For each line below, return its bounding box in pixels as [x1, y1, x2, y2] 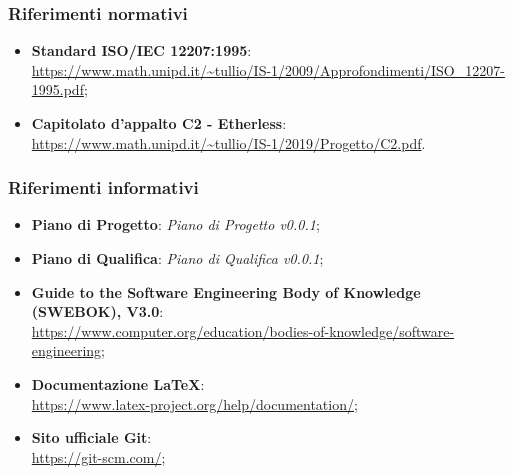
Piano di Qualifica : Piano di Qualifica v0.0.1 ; [31, 248, 324, 268]
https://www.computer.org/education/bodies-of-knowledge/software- [31, 320, 455, 341]
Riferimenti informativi [8, 175, 199, 200]
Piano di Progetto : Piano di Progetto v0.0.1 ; [31, 214, 320, 235]
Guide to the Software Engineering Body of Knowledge [31, 281, 421, 302]
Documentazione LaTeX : [31, 373, 205, 394]
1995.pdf [31, 79, 84, 100]
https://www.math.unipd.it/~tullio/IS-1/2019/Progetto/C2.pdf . [31, 132, 426, 153]
